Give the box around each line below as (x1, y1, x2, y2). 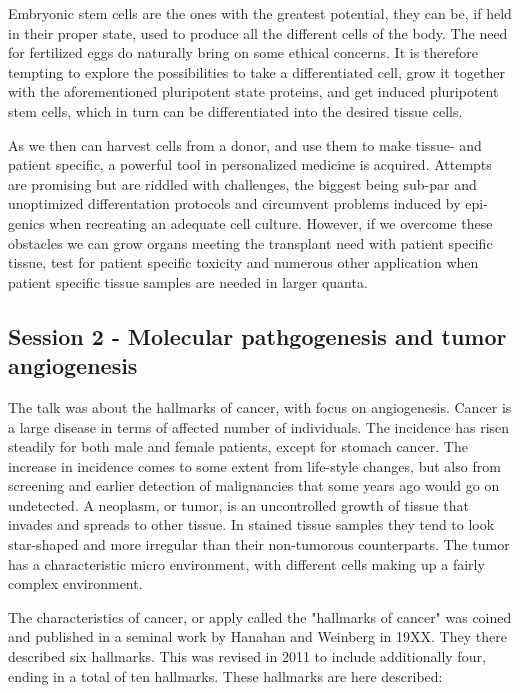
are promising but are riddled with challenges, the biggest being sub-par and (8, 173, 477, 194)
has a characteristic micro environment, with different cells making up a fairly (8, 553, 485, 574)
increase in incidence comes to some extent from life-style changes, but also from (8, 455, 501, 476)
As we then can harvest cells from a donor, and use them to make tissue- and (8, 134, 482, 155)
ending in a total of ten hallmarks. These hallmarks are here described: (8, 665, 443, 686)
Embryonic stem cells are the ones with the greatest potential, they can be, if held (8, 3, 512, 23)
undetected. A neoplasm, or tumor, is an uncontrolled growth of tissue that (8, 494, 469, 515)
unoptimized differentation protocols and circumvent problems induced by (8, 193, 461, 214)
